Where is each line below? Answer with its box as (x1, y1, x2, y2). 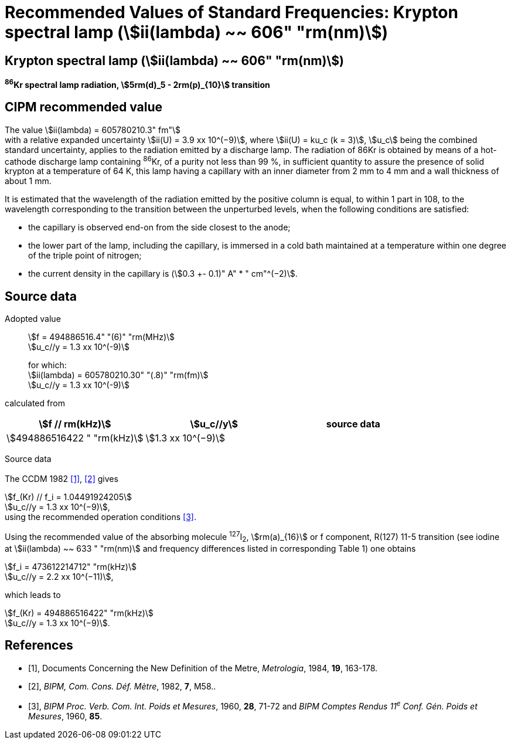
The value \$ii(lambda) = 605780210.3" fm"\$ (5, 124, 181, 135)
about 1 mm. (5, 176, 52, 186)
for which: (28, 360, 67, 371)
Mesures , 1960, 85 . (28, 711, 103, 721)
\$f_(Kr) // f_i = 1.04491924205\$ (5, 491, 132, 502)
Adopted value (5, 314, 61, 324)
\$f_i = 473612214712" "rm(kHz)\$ (5, 562, 137, 572)
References (5, 638, 73, 653)
